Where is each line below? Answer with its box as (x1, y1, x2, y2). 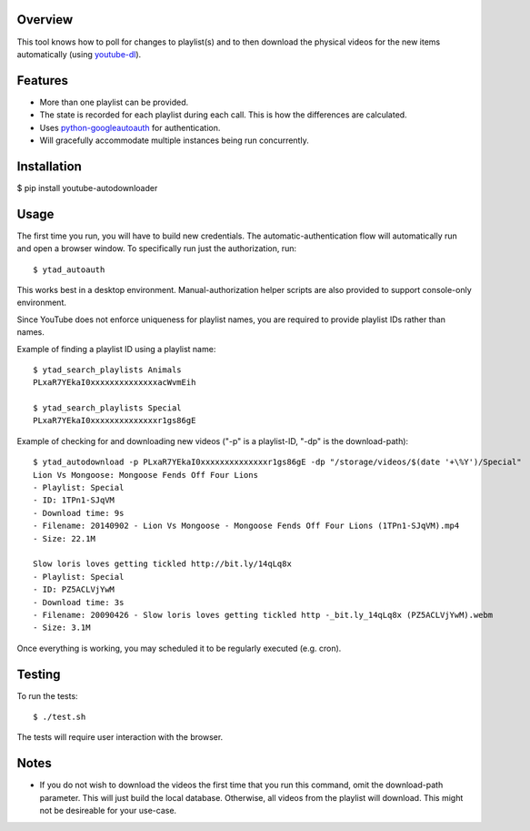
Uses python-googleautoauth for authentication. (39, 122, 221, 133)
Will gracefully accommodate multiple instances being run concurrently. (39, 135, 309, 146)
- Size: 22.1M (33, 533, 95, 543)
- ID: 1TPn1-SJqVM (33, 495, 115, 505)
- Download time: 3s (33, 597, 125, 607)
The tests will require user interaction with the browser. (16, 732, 224, 743)
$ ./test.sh (33, 712, 86, 723)
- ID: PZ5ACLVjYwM (33, 584, 115, 595)
